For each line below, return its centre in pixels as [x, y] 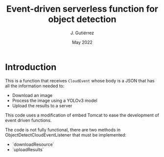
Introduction [31, 67]
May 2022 [82, 42]
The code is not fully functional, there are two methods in [63, 130]
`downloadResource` [33, 144]
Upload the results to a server [42, 105]
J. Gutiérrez [82, 33]
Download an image [32, 95]
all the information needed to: [35, 86]
